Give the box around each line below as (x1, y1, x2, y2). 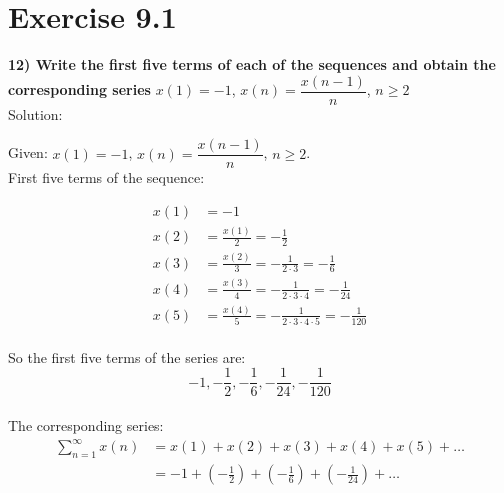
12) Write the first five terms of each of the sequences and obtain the (8, 54, 496, 75)
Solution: (8, 103, 63, 124)
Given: (8, 142, 48, 163)
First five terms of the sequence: (8, 167, 205, 188)
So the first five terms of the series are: (8, 346, 246, 367)
